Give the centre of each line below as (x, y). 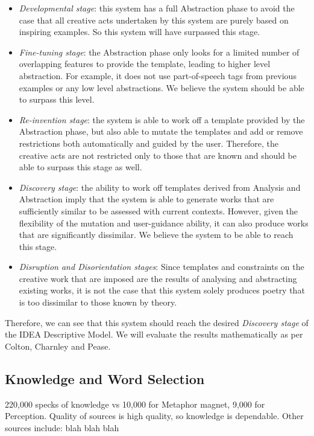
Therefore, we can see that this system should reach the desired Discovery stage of (157, 322)
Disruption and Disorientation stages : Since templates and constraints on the (162, 267)
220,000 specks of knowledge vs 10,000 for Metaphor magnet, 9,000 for (135, 404)
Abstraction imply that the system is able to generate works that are (146, 199)
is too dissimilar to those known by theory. (98, 302)
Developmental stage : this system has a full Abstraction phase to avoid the (157, 8)
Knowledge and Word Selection (105, 378)
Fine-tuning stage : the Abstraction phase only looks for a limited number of (159, 52)
